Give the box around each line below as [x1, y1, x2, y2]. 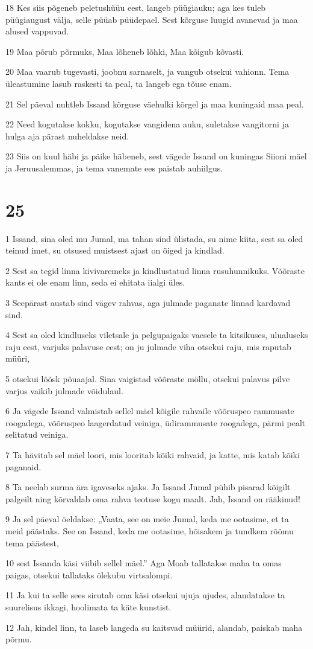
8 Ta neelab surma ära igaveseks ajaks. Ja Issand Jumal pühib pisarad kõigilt [5, 481, 291, 493]
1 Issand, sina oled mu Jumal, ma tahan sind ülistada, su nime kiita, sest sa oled [5, 232, 303, 245]
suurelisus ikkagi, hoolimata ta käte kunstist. [5, 600, 172, 613]
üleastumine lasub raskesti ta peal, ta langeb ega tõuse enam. [5, 77, 232, 89]
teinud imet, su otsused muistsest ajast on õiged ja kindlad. [5, 244, 225, 257]
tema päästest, [5, 536, 59, 549]
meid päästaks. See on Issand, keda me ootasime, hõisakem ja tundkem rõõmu [5, 524, 294, 537]
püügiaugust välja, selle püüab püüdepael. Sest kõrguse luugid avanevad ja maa [5, 13, 298, 25]
